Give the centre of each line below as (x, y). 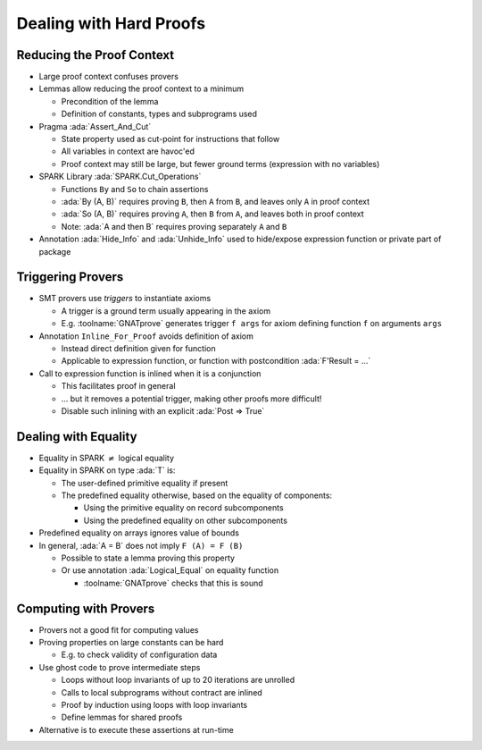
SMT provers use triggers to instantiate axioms (125, 299)
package (55, 251)
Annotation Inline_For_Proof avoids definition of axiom (146, 336)
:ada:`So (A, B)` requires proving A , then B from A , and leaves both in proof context (213, 214)
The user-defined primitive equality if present (145, 483)
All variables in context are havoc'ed (128, 151)
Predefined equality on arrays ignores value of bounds (139, 533)
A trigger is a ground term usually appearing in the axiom (166, 311)
